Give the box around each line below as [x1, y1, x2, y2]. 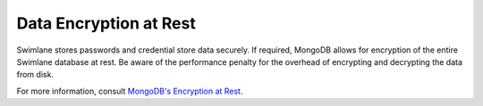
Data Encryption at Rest [16, 13, 196, 33]
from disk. [16, 69, 54, 80]
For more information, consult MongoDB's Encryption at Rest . [16, 86, 243, 96]
